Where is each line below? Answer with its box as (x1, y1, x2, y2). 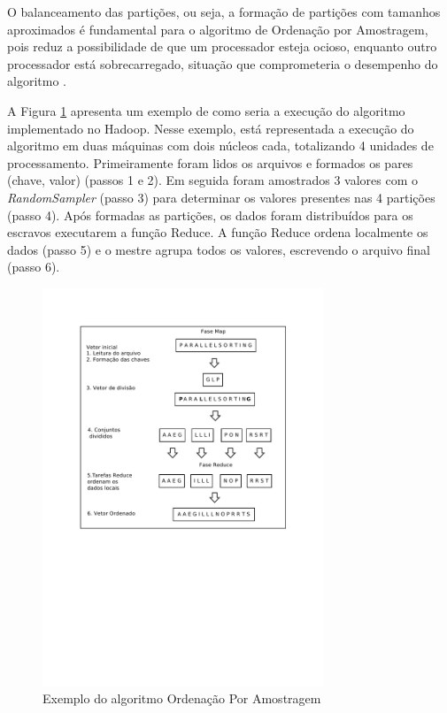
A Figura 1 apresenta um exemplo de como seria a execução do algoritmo (7, 101, 405, 119)
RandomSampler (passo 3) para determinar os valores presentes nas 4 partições (7, 188, 435, 206)
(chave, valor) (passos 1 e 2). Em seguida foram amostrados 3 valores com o (7, 171, 418, 189)
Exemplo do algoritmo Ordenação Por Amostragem (42, 689, 321, 708)
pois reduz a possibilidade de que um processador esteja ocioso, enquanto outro (7, 37, 437, 56)
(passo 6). (7, 257, 60, 276)
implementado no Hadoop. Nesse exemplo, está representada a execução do (7, 119, 414, 137)
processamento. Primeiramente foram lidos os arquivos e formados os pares (7, 153, 413, 172)
